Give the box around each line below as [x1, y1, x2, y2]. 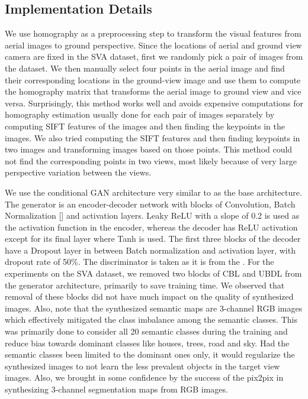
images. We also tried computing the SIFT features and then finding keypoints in [5, 131, 300, 144]
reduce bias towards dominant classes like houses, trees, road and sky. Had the [5, 336, 290, 349]
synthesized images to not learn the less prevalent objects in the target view [5, 359, 280, 372]
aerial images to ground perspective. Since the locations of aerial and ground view [5, 38, 302, 51]
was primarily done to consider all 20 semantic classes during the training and [5, 325, 288, 338]
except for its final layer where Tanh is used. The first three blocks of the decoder [5, 232, 301, 245]
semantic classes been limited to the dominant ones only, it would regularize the [5, 348, 295, 361]
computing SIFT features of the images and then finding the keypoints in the [5, 119, 285, 132]
